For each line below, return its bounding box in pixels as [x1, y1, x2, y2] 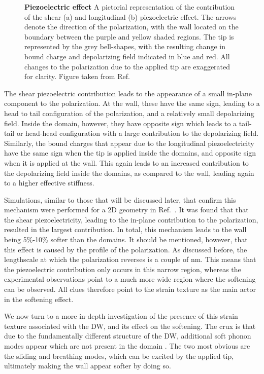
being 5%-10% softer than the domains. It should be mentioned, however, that [4, 234, 248, 245]
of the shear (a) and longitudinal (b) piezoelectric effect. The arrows [24, 11, 237, 22]
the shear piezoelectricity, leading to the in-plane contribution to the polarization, [4, 214, 258, 225]
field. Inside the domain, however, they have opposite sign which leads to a [4, 118, 237, 128]
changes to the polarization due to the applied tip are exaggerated [24, 61, 230, 71]
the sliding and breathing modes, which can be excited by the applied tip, [4, 350, 234, 361]
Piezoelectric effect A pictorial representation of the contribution [24, 2, 235, 12]
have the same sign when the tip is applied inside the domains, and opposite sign [4, 147, 256, 158]
